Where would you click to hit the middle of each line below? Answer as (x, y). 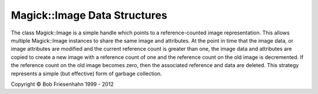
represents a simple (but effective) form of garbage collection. (86, 74)
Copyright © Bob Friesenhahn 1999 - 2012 (62, 84)
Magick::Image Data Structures (89, 15)
